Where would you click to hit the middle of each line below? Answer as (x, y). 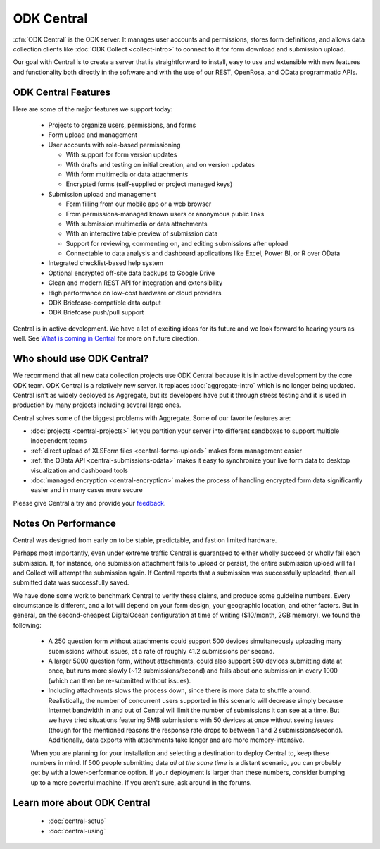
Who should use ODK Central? (81, 359)
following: (27, 625)
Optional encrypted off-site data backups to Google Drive (132, 273)
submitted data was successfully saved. (71, 582)
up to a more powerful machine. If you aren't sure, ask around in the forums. (141, 782)
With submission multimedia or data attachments (137, 224)
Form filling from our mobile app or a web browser (139, 204)
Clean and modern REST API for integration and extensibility (135, 283)
